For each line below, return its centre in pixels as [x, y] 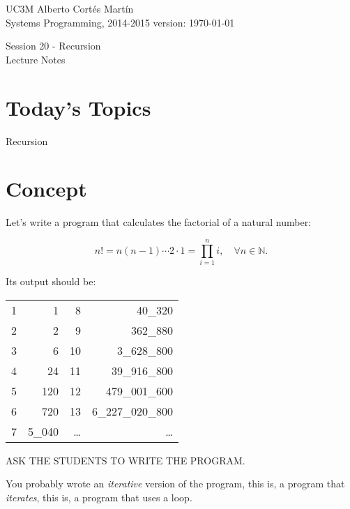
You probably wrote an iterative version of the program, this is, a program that [175, 484]
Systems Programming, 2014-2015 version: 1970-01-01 [120, 22]
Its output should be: [51, 281]
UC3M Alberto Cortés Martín [70, 8]
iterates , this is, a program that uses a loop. [99, 497]
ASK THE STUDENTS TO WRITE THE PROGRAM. [125, 460]
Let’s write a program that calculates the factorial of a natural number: [159, 222]
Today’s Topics [78, 107]
